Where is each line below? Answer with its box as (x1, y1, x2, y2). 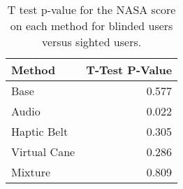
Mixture (11, 164, 51, 180)
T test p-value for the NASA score (7, 1, 176, 17)
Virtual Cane (11, 143, 75, 160)
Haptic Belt (11, 123, 68, 139)
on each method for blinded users (10, 17, 173, 34)
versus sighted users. (41, 34, 142, 50)
